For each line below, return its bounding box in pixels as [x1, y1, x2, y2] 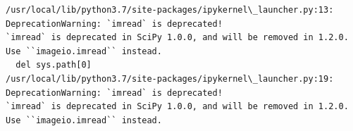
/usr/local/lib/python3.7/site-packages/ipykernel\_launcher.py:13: [6, 5, 334, 15]
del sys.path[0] [16, 60, 92, 70]
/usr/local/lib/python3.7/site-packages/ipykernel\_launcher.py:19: [6, 73, 334, 84]
